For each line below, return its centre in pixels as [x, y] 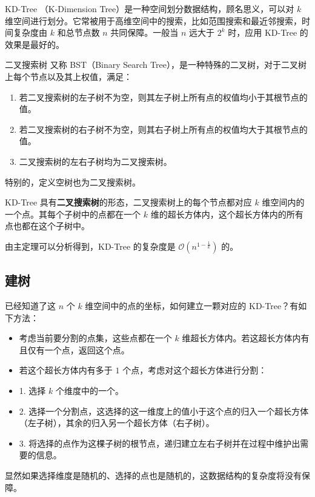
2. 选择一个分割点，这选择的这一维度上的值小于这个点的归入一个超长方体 [164, 411]
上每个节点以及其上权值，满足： [68, 76]
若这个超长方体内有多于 [66, 370]
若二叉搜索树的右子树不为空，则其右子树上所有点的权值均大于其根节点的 [163, 129]
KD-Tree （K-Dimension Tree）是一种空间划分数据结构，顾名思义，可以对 [150, 8]
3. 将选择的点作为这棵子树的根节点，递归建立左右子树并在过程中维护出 [160, 443]
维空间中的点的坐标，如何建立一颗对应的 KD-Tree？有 [192, 306]
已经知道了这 [30, 306]
